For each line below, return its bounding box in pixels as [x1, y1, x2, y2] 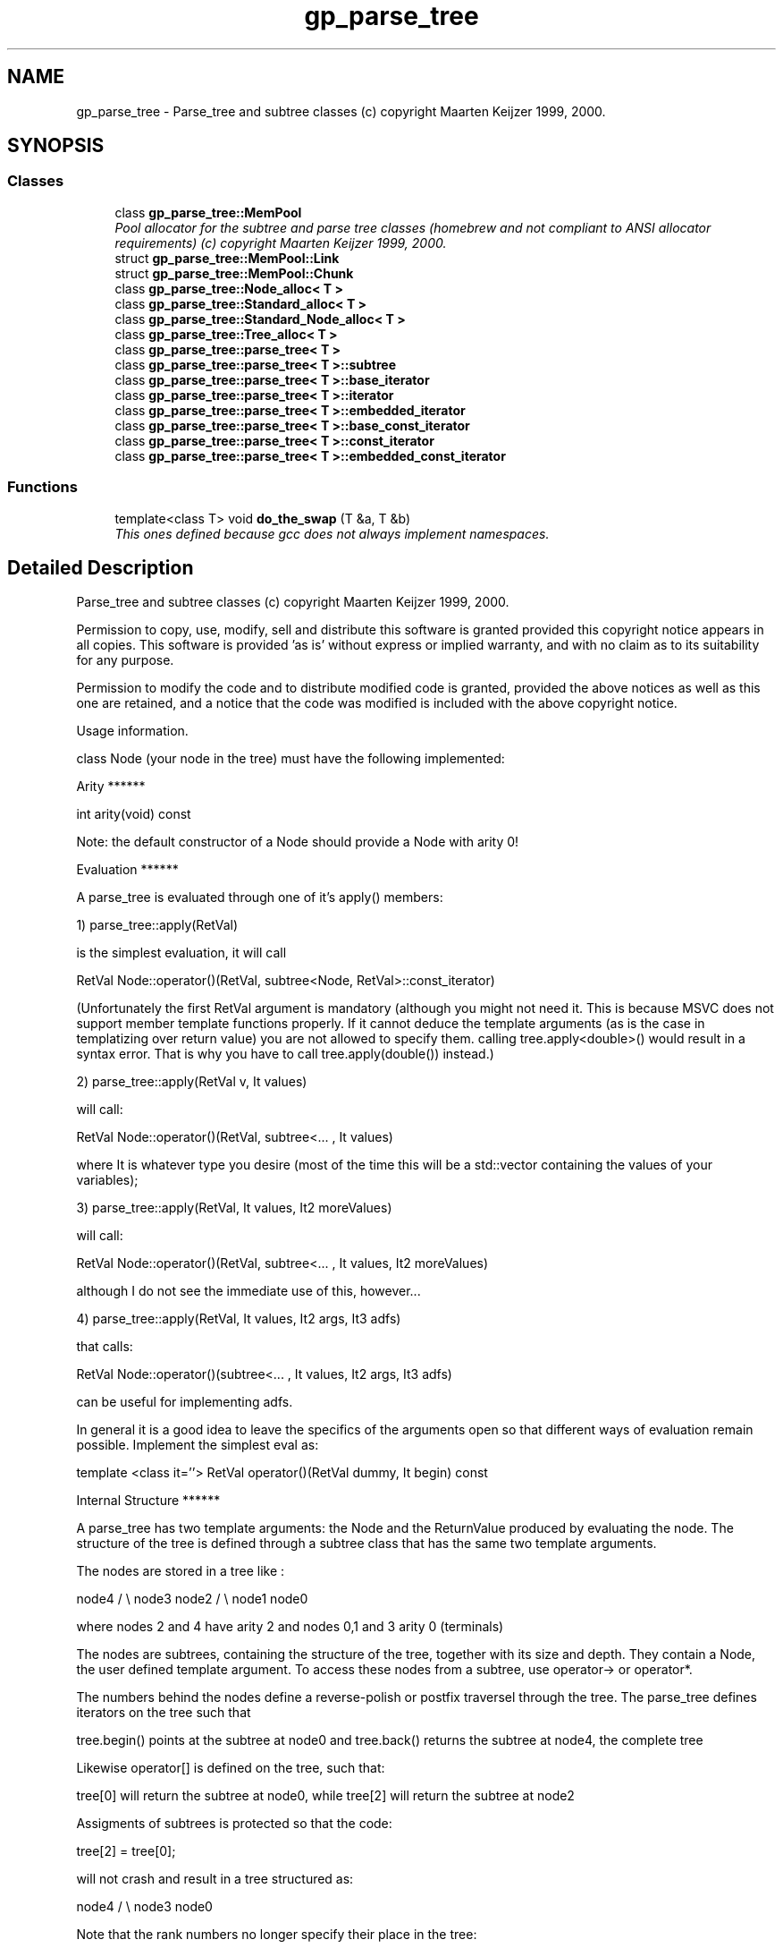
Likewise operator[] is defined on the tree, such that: [76, 1760, 385, 1776]
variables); [76, 1172, 139, 1188]
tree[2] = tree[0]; [76, 1843, 176, 1859]
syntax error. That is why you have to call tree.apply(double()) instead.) [76, 1046, 494, 1062]
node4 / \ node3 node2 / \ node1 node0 [76, 1591, 308, 1607]
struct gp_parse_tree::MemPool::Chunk [114, 265, 354, 281]
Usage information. [76, 723, 189, 739]
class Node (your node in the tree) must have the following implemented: [76, 751, 505, 767]
